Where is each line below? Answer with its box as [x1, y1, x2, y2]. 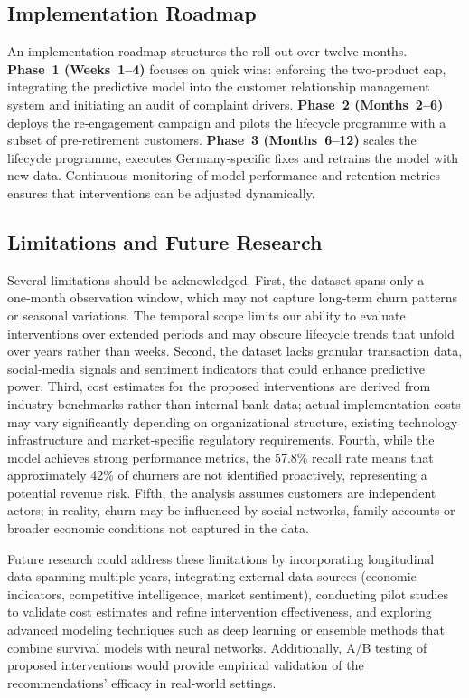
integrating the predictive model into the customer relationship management [7, 77, 430, 96]
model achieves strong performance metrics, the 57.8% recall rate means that [7, 447, 434, 466]
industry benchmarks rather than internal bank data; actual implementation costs [7, 394, 461, 413]
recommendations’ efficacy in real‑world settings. [7, 673, 277, 692]
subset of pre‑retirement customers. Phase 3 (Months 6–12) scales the [7, 130, 417, 149]
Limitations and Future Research [7, 227, 323, 255]
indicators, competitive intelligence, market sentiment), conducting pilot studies [7, 584, 449, 603]
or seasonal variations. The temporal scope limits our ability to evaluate [7, 305, 406, 324]
